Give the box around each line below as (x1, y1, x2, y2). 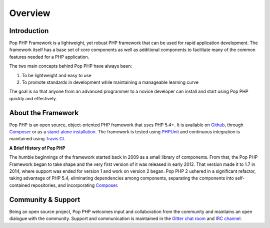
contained (9, 182, 30, 188)
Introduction (9, 27, 49, 35)
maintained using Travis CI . (9, 136, 65, 142)
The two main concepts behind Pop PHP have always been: (9, 63, 132, 69)
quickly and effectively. (9, 95, 57, 101)
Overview (9, 8, 50, 19)
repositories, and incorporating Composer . (30, 182, 118, 188)
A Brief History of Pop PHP (9, 145, 65, 151)
